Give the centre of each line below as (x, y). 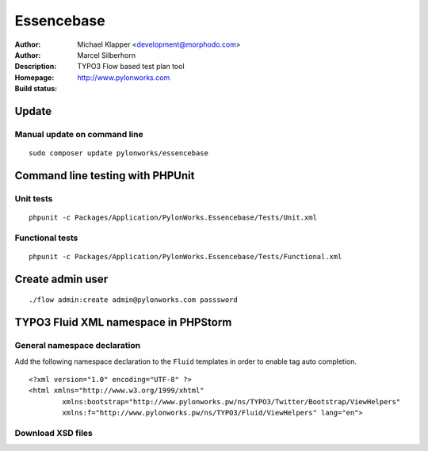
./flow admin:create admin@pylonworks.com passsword (133, 300)
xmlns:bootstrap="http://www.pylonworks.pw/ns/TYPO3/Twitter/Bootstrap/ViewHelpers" (231, 401)
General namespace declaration (78, 346)
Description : (36, 67)
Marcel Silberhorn (107, 55)
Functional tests (46, 238)
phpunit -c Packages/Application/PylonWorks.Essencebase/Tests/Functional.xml (185, 256)
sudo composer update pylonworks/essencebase (119, 153)
